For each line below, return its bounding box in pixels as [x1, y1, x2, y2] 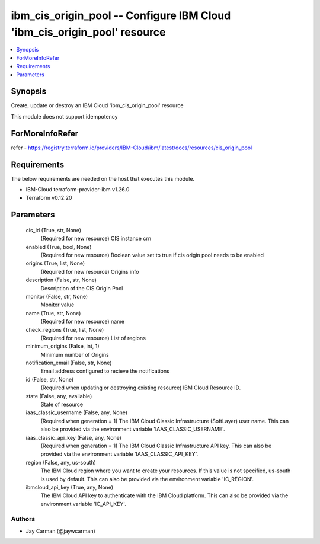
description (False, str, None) [25, 276, 97, 284]
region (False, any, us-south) [25, 459, 96, 466]
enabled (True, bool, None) [25, 243, 92, 250]
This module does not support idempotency [11, 113, 118, 120]
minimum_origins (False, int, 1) [25, 343, 100, 350]
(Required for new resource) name [40, 318, 124, 325]
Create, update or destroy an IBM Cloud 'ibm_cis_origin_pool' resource [11, 102, 184, 109]
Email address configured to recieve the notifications [40, 367, 170, 375]
